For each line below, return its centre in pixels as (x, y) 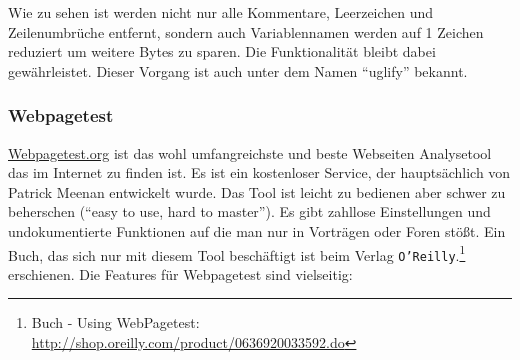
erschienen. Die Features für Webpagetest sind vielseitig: (180, 273)
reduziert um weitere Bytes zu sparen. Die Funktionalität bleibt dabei (222, 51)
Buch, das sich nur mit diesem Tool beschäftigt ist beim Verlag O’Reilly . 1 (237, 253)
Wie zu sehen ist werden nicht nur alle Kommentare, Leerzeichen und (221, 12)
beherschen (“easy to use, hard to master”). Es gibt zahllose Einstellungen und (249, 211)
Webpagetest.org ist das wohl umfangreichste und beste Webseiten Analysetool (250, 152)
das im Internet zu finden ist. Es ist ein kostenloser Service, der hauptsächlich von (259, 172)
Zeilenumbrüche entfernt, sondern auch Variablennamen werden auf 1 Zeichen (246, 31)
